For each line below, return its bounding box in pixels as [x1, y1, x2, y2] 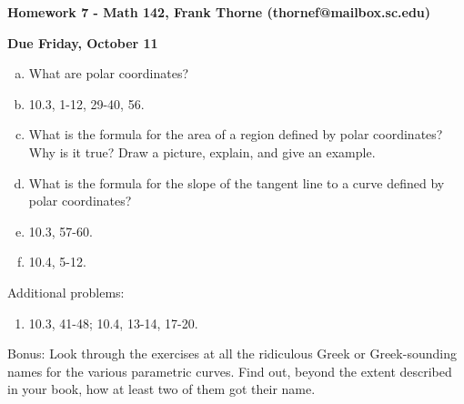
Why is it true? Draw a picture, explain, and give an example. [28, 142, 376, 161]
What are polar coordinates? [28, 64, 189, 83]
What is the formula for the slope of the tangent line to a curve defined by [28, 173, 445, 192]
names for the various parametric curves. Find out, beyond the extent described [7, 361, 452, 380]
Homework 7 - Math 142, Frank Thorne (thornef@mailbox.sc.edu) [7, 3, 431, 21]
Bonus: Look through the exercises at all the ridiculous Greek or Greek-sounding [7, 344, 457, 363]
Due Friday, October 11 [7, 33, 158, 52]
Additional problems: [7, 282, 125, 301]
